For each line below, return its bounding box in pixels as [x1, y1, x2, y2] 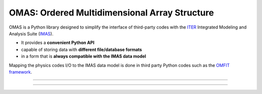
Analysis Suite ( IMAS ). [9, 31, 53, 36]
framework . [9, 69, 33, 75]
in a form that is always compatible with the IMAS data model [21, 53, 147, 59]
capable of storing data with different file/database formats [21, 47, 142, 52]
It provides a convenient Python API [21, 40, 95, 46]
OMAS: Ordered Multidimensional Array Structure [9, 7, 214, 18]
